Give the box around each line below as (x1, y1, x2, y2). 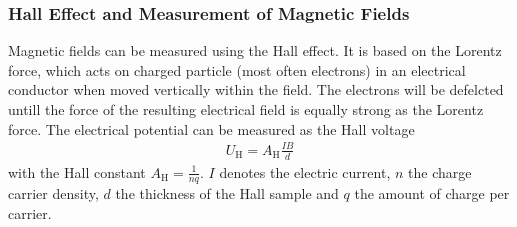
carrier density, (8, 183, 99, 204)
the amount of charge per (354, 183, 510, 204)
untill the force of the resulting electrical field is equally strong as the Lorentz (8, 99, 484, 119)
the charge (408, 161, 472, 182)
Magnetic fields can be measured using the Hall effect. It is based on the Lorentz (8, 40, 502, 61)
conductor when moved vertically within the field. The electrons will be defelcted (8, 79, 504, 100)
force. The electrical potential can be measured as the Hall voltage (8, 118, 415, 139)
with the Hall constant (8, 161, 146, 182)
